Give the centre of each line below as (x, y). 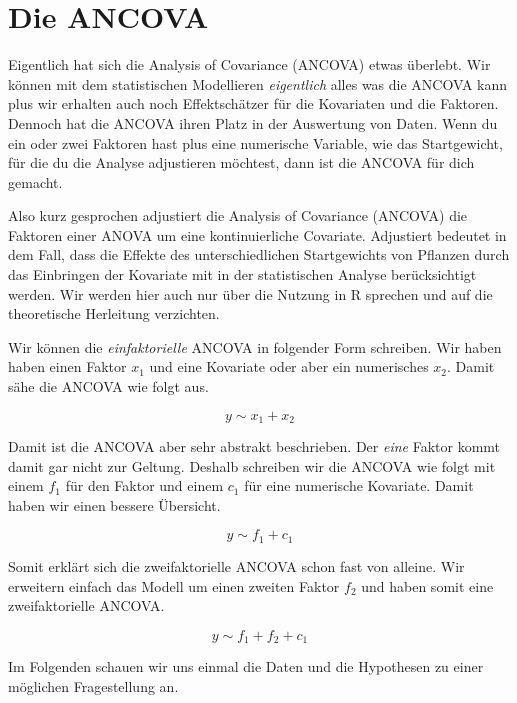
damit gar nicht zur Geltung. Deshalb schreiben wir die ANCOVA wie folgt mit (252, 465)
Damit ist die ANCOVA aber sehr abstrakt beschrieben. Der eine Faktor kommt (254, 446)
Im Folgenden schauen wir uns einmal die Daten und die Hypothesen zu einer (246, 666)
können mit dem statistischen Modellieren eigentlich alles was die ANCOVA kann (258, 83)
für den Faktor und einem (144, 485)
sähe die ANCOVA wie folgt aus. (108, 386)
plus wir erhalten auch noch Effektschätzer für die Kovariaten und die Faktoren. (253, 103)
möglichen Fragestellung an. (93, 685)
